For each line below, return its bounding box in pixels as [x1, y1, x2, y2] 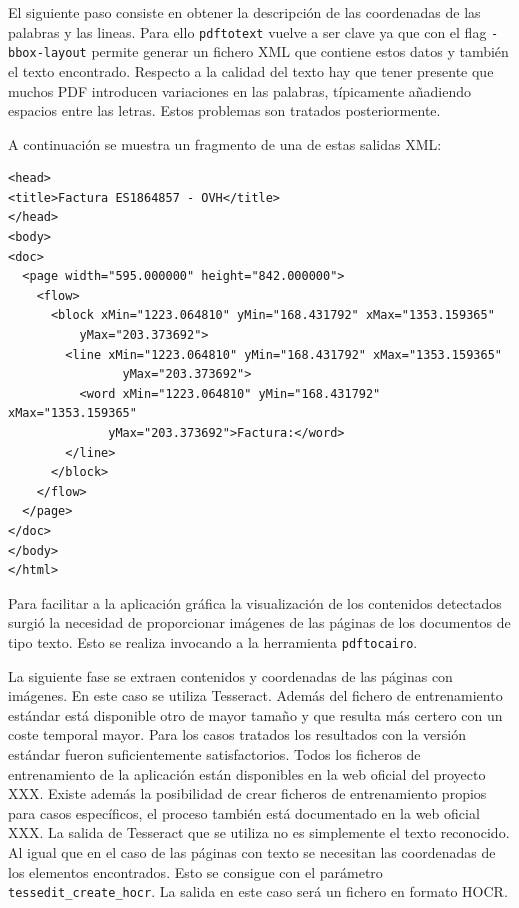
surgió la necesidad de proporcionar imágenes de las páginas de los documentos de [8, 612, 511, 633]
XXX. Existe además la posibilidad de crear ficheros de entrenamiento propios [8, 783, 487, 804]
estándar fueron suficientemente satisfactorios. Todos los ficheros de [8, 743, 421, 764]
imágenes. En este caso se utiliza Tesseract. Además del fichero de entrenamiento [8, 685, 503, 706]
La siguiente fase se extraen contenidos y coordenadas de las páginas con [8, 665, 453, 686]
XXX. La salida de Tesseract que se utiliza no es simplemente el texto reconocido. [8, 822, 510, 843]
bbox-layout [8, 46, 87, 61]
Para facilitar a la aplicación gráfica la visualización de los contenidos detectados [8, 592, 502, 613]
